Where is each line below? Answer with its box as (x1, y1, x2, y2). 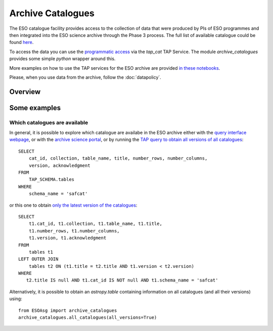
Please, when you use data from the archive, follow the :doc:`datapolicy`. (9, 74, 161, 80)
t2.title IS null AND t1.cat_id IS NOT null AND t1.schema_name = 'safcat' (26, 277, 218, 283)
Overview (9, 87, 41, 96)
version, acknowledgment (28, 162, 90, 168)
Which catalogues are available (9, 119, 88, 126)
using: (9, 296, 22, 302)
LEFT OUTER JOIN (18, 256, 59, 262)
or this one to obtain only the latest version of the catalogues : (9, 202, 138, 208)
